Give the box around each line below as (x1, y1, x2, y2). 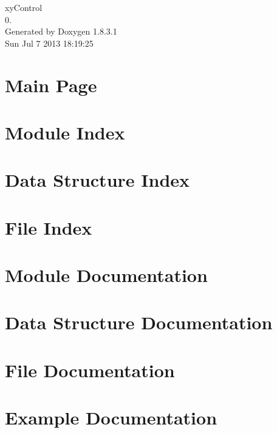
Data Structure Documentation (5, 310, 273, 335)
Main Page (5, 72, 97, 97)
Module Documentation (5, 263, 208, 287)
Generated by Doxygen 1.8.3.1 (5, 25, 117, 38)
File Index (5, 215, 92, 240)
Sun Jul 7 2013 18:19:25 (5, 36, 94, 49)
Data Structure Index (5, 167, 190, 192)
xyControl (5, 1, 43, 13)
